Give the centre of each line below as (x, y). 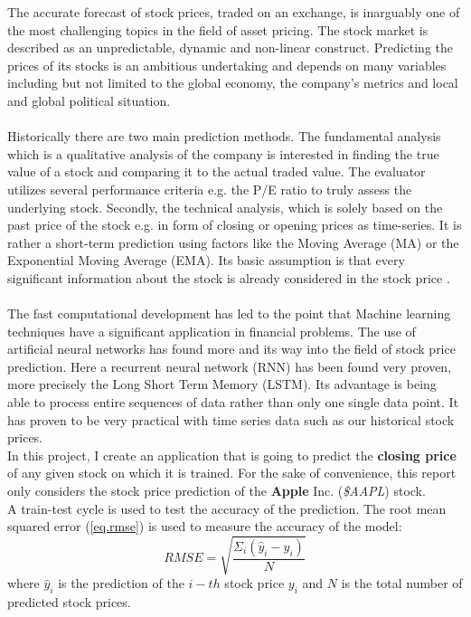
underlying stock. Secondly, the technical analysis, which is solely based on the (225, 207)
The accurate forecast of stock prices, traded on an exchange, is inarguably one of (234, 12)
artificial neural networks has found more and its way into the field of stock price (231, 349)
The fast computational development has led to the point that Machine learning (229, 313)
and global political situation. (89, 100)
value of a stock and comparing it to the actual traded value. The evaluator (217, 171)
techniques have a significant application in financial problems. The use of (212, 331)
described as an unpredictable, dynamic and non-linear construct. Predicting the (231, 47)
